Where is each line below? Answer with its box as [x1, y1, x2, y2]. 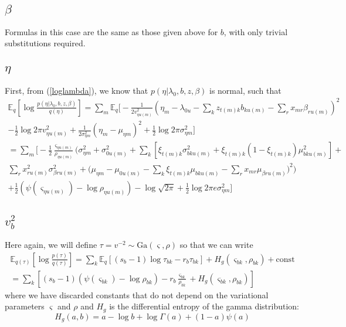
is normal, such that [209, 84, 281, 96]
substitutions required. [5, 37, 86, 49]
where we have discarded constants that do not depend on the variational [5, 288, 269, 301]
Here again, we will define [5, 239, 97, 250]
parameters [5, 300, 45, 312]
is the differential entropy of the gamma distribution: [109, 300, 300, 312]
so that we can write [179, 239, 253, 250]
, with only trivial [223, 25, 288, 38]
